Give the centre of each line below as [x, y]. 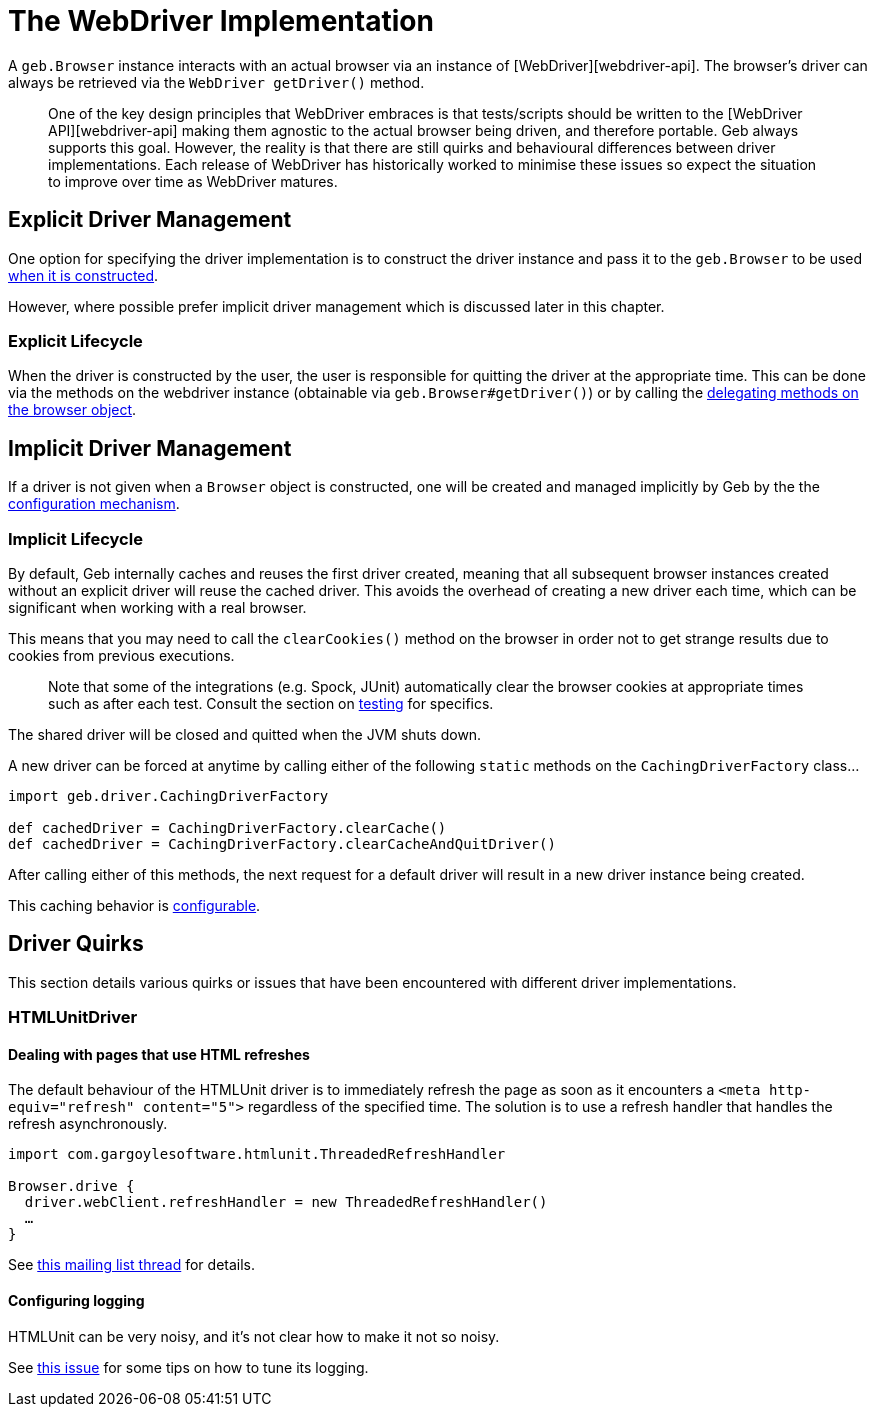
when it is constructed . [83, 275]
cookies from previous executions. [121, 655]
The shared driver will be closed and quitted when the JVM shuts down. [245, 734]
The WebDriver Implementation [221, 21]
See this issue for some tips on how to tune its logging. [188, 1367]
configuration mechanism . [94, 504]
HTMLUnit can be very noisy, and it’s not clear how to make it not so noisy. [254, 1336]
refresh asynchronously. [88, 1124]
